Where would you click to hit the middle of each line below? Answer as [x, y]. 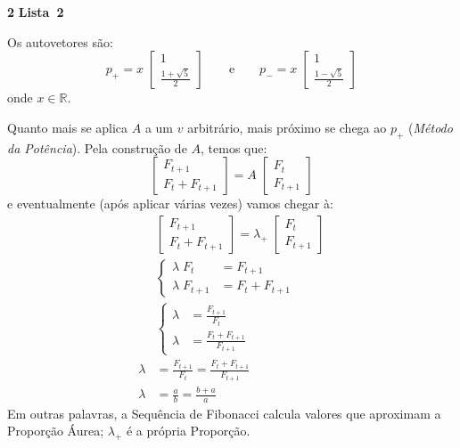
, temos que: [234, 147]
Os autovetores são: [60, 41]
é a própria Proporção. [188, 431]
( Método [431, 127]
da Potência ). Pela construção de [97, 147]
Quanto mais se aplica [68, 127]
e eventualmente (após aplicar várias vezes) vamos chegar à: [170, 204]
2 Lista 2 [36, 12]
